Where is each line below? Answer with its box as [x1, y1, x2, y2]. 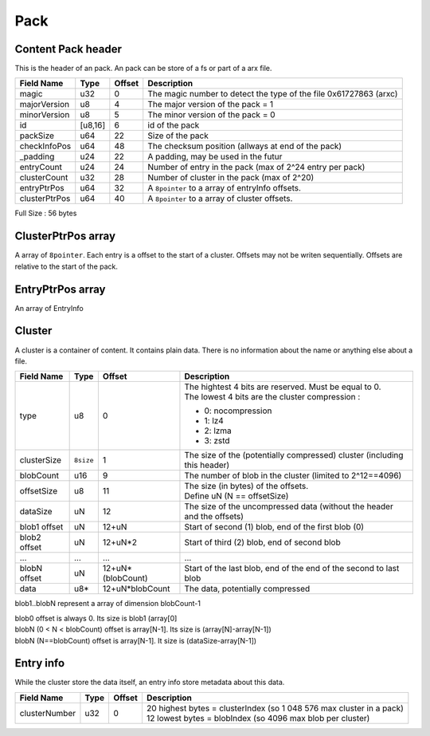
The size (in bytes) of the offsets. [184, 481, 309, 492]
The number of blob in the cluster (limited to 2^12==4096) [184, 470, 402, 482]
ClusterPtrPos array [14, 230, 115, 243]
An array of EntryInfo [14, 303, 84, 313]
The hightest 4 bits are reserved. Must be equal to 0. [184, 381, 381, 392]
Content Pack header [14, 42, 123, 56]
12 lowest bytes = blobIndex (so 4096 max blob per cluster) [146, 712, 370, 723]
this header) [184, 459, 230, 470]
